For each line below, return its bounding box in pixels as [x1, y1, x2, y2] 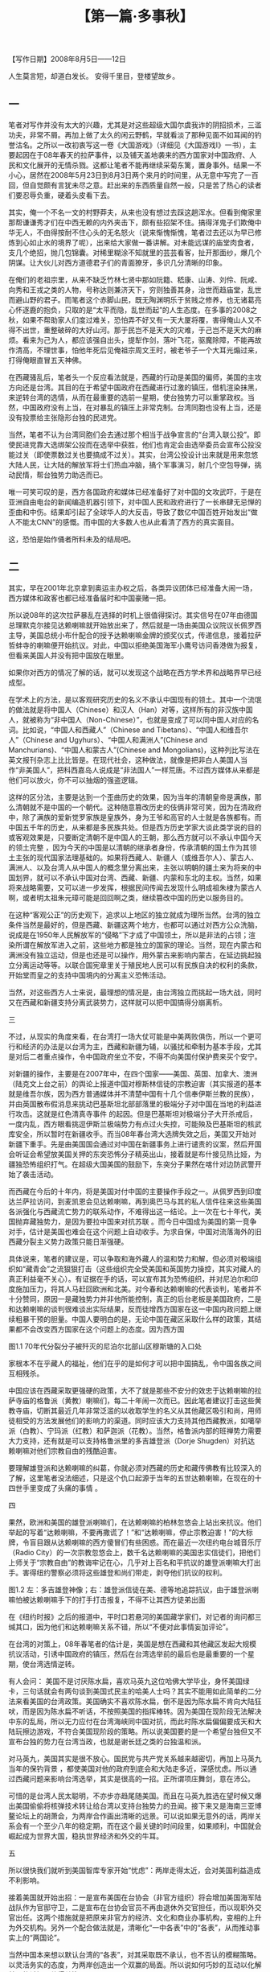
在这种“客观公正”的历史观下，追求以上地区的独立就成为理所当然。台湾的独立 [8, 910, 261, 920]
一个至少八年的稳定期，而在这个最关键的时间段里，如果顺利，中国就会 [29, 1821, 262, 1830]
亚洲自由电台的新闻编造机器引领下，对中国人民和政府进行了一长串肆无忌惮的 [8, 497, 262, 507]
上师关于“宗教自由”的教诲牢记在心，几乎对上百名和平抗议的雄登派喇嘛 [8, 1558, 240, 1567]
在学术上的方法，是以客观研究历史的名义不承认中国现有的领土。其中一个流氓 [8, 694, 262, 704]
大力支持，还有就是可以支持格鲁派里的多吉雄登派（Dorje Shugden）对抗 [8, 1435, 248, 1445]
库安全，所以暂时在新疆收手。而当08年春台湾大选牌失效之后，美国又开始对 [8, 1129, 257, 1138]
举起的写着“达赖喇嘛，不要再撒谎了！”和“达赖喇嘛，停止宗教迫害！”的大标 [8, 1527, 253, 1537]
